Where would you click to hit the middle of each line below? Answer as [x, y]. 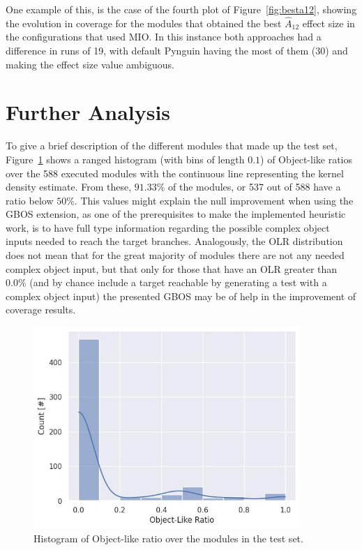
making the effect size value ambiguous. [90, 64]
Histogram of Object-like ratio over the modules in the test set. [168, 538]
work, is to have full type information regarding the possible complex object [168, 227]
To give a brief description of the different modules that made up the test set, [172, 146]
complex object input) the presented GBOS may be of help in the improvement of [181, 296]
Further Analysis [88, 112]
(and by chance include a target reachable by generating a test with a [178, 282]
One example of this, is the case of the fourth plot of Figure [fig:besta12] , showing [181, 9]
